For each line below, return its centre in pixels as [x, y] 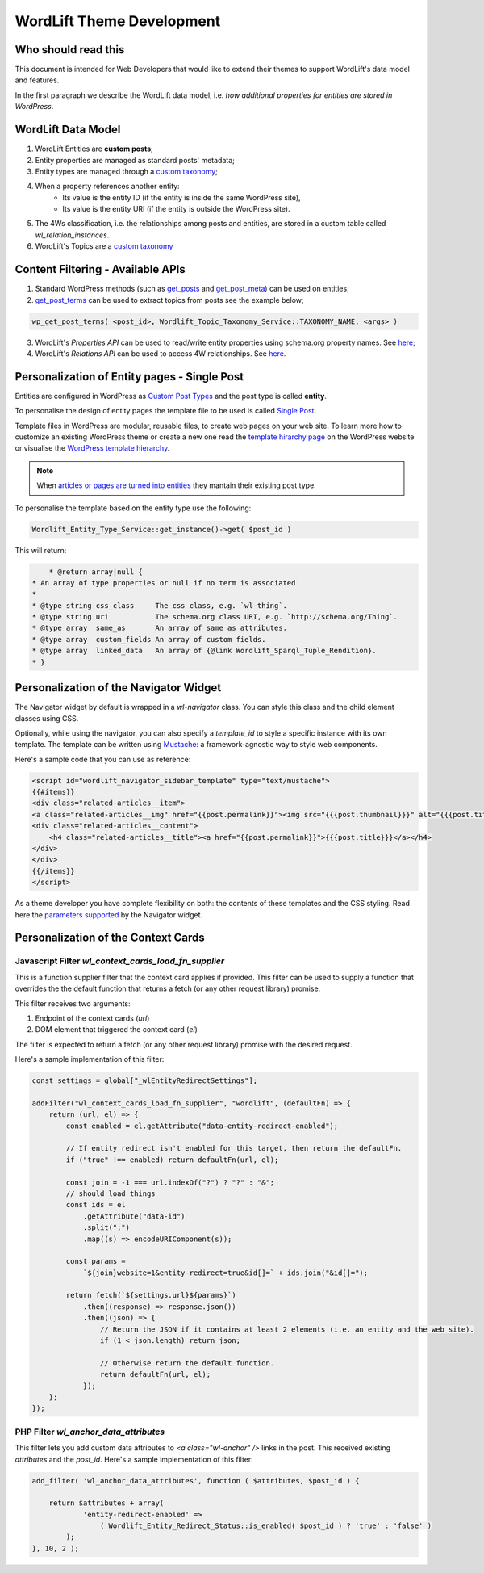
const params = [96, 1261]
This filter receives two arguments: [73, 1003]
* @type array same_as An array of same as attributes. [160, 628]
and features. [37, 80]
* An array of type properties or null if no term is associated [164, 583]
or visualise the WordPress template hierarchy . [92, 448]
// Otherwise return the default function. [187, 1363]
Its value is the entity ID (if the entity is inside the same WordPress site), [182, 197]
